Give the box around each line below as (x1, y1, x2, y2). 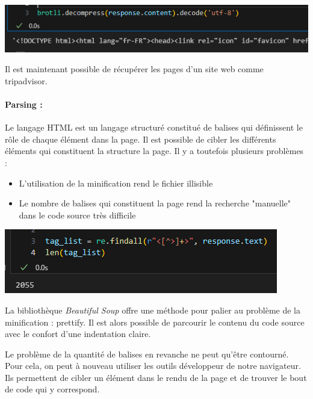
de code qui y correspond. (5, 383, 100, 395)
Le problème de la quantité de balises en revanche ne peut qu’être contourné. (5, 347, 289, 360)
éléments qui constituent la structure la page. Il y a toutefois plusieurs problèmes (5, 144, 304, 157)
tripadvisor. (5, 74, 48, 87)
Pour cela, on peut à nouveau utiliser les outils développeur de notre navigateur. (5, 359, 301, 372)
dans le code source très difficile (19, 208, 136, 221)
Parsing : (5, 97, 43, 110)
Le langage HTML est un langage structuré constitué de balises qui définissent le (5, 121, 303, 134)
